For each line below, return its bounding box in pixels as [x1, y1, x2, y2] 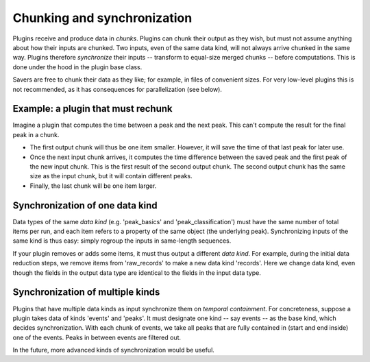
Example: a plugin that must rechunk [12, 103, 173, 114]
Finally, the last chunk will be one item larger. [29, 182, 157, 190]
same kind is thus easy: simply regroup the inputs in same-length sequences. [12, 237, 232, 245]
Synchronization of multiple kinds [12, 287, 160, 298]
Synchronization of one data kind [12, 200, 158, 211]
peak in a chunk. [12, 130, 60, 138]
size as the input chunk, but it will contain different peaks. [29, 172, 193, 180]
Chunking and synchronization [12, 10, 193, 25]
